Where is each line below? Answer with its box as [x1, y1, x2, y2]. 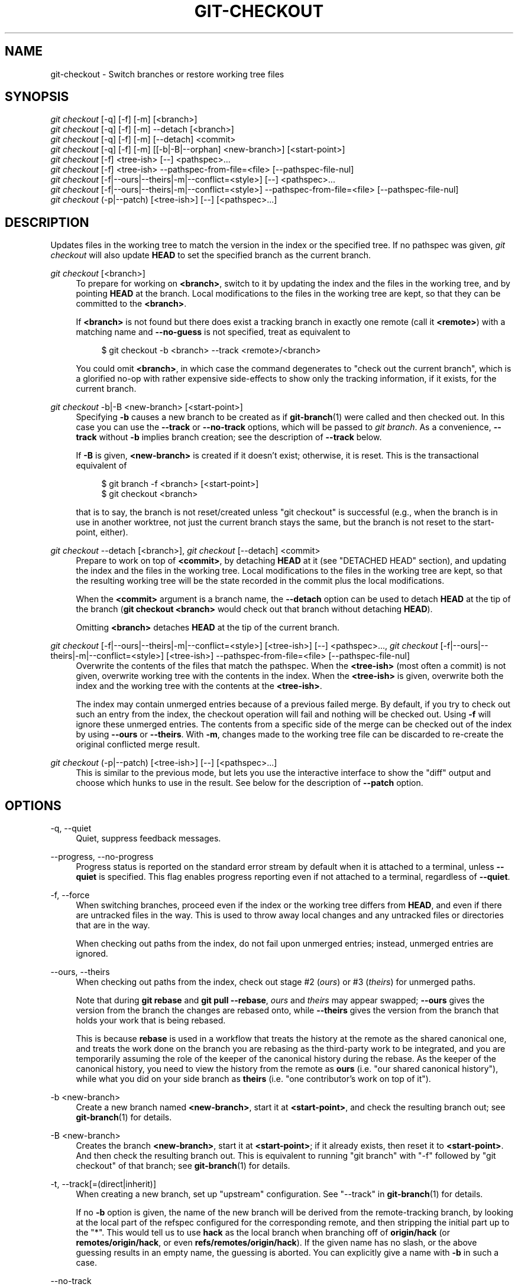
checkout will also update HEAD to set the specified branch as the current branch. [50, 250, 371, 261]
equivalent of [76, 460, 127, 471]
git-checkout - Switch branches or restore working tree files [50, 69, 284, 79]
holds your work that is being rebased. [76, 1015, 226, 1026]
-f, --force [50, 890, 90, 901]
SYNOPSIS [5, 89, 69, 105]
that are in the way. [76, 920, 150, 931]
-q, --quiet [50, 823, 92, 834]
